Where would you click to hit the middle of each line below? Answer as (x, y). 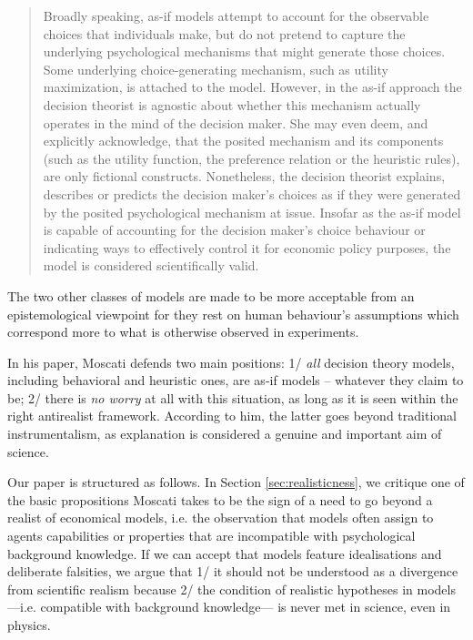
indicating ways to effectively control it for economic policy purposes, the (247, 247)
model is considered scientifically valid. (151, 265)
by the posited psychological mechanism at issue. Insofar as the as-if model (252, 212)
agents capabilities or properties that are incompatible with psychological (211, 536)
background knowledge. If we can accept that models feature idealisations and (225, 553)
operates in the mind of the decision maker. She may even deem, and (236, 122)
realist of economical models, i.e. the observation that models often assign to (221, 518)
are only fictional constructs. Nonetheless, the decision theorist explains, (244, 176)
